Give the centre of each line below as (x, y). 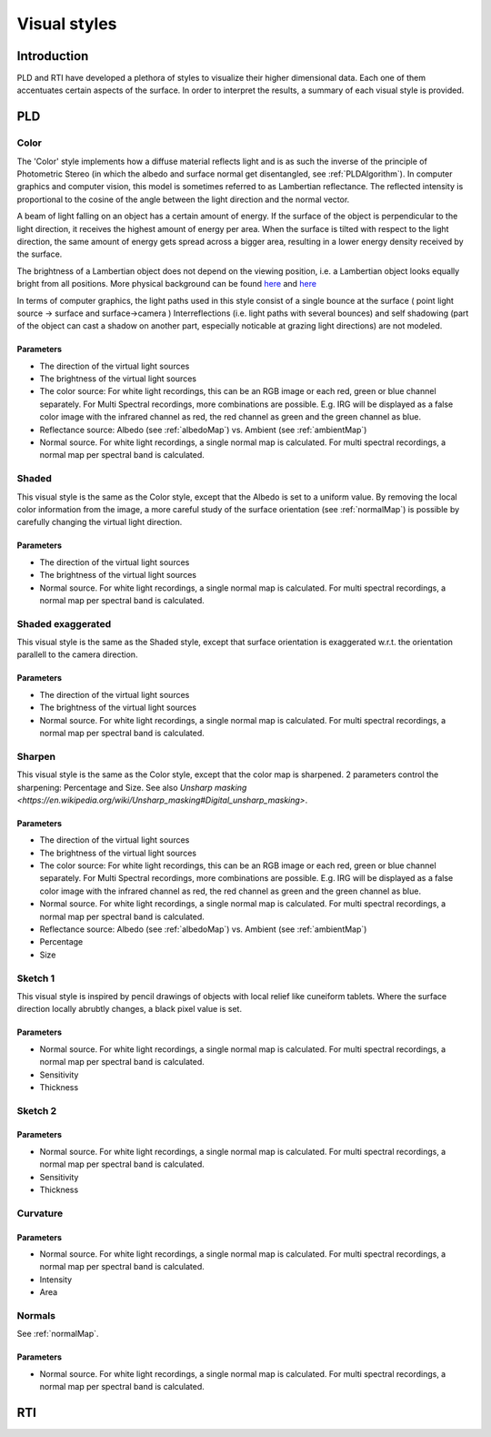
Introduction (53, 56)
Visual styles (67, 24)
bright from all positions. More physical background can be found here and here (167, 284)
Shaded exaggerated (64, 623)
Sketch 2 (37, 1110)
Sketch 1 (36, 978)
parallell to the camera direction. (77, 654)
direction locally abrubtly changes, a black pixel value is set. (130, 1009)
